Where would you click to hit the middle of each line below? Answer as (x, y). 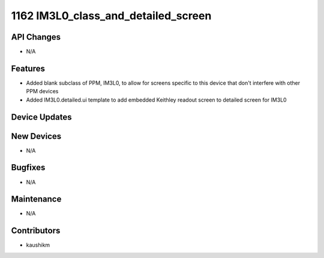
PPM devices (42, 91)
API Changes (36, 37)
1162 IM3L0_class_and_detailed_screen (111, 16)
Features (28, 68)
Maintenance (36, 199)
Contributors (36, 231)
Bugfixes (28, 167)
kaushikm (38, 245)
